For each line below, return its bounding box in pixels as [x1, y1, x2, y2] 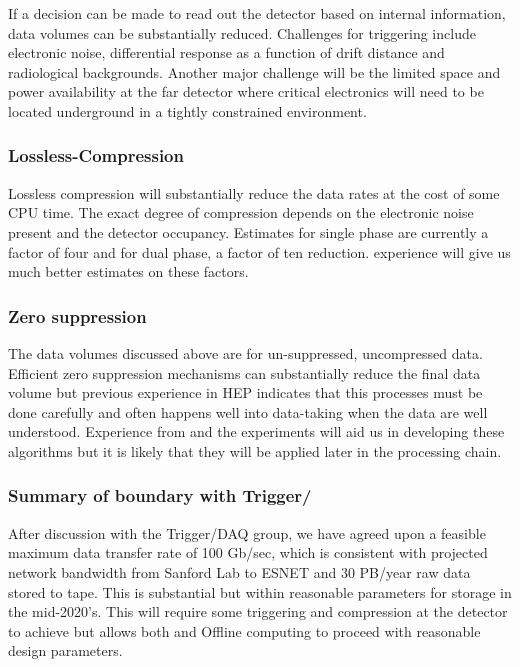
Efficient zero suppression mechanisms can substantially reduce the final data [8, 362, 481, 383]
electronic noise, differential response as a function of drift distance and [8, 42, 445, 63]
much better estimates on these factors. [8, 261, 249, 282]
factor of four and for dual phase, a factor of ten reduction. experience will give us [8, 241, 511, 262]
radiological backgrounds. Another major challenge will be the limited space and [8, 61, 501, 82]
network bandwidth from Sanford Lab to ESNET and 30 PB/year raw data [8, 561, 471, 582]
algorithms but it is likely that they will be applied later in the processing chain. [8, 440, 502, 461]
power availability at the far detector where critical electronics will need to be [8, 81, 484, 102]
